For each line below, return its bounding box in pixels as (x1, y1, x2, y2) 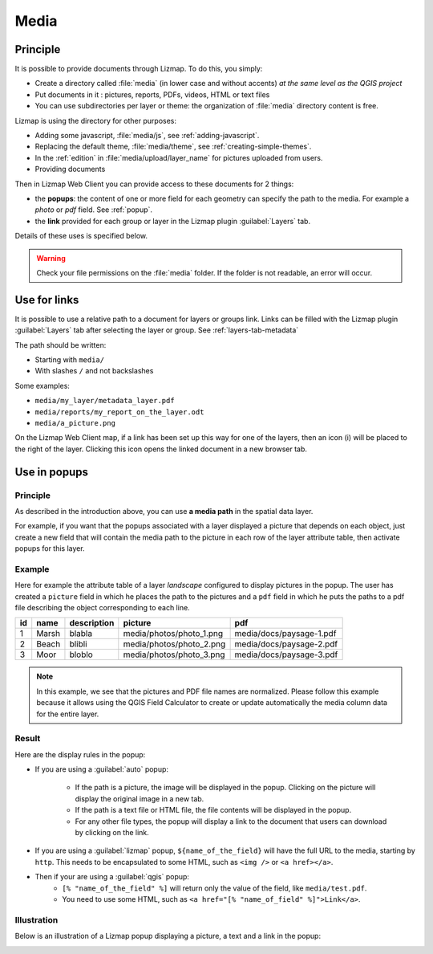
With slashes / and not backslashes (34, 366, 154, 376)
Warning (36, 253, 66, 263)
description (69, 618, 115, 629)
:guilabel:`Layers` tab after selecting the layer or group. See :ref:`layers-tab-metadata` (14, 325, 299, 335)
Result (14, 733, 41, 744)
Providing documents (34, 165, 106, 174)
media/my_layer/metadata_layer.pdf (34, 396, 176, 406)
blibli (69, 638, 87, 650)
